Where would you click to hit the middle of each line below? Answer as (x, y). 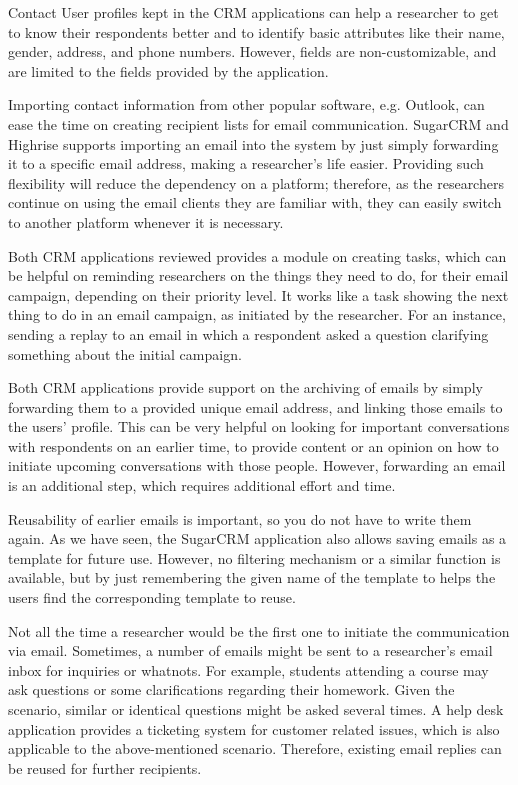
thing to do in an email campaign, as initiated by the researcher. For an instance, (257, 314)
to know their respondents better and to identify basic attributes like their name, (256, 31)
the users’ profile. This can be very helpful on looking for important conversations (259, 426)
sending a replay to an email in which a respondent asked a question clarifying (248, 333)
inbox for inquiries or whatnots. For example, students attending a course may (248, 669)
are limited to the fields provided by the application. (168, 70)
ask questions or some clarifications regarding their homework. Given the (231, 689)
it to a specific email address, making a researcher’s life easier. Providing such (246, 163)
